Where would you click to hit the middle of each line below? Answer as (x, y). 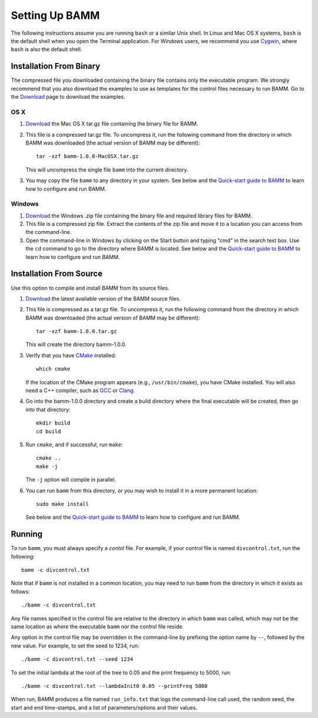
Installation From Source (57, 274)
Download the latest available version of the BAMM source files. (103, 298)
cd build (49, 431)
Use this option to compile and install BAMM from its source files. (90, 288)
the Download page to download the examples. (68, 97)
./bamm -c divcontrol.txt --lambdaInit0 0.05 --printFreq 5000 (115, 686)
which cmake (53, 369)
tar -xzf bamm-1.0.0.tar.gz (77, 331)
